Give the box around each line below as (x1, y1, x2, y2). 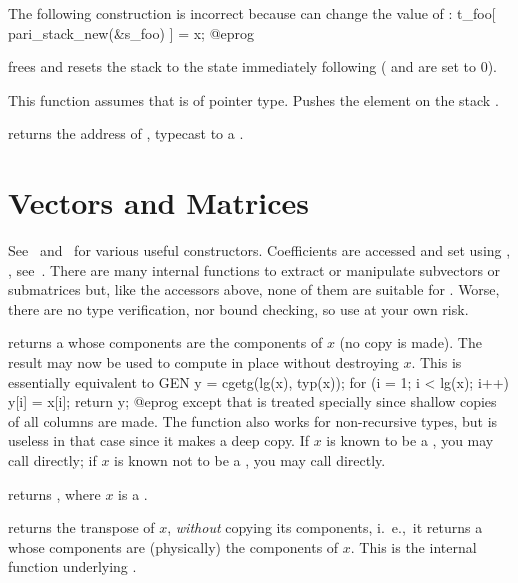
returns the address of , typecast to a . (8, 123, 244, 144)
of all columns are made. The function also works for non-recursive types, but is (8, 410, 498, 431)
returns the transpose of (8, 517, 155, 538)
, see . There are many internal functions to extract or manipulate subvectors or (8, 259, 501, 280)
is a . (118, 483, 148, 504)
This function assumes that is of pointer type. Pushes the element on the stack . (8, 89, 499, 110)
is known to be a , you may (326, 430, 494, 451)
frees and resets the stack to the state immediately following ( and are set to (8, 56, 476, 77)
